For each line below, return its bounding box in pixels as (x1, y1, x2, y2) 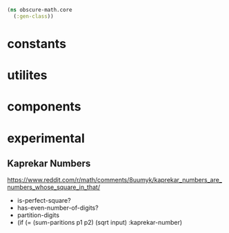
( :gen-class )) (13, 12, 54, 20)
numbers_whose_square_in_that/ (7, 183, 101, 192)
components (7, 99, 81, 115)
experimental (7, 131, 85, 146)
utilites (7, 67, 48, 83)
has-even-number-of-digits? (17, 203, 99, 212)
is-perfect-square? (17, 197, 71, 205)
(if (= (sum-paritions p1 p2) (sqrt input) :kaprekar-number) (17, 219, 183, 227)
